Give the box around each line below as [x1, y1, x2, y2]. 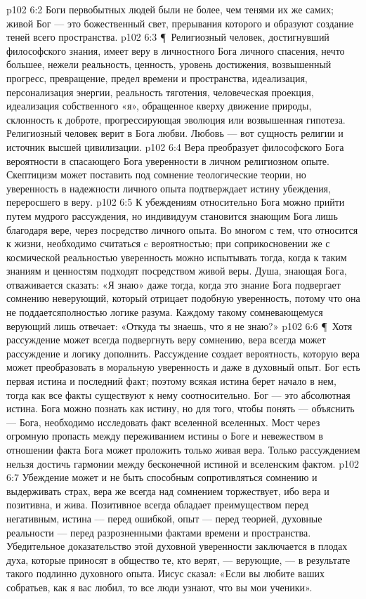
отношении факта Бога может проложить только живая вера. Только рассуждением [6, 442, 360, 456]
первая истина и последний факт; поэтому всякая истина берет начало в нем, [6, 374, 336, 388]
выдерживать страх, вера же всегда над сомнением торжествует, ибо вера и [6, 483, 329, 498]
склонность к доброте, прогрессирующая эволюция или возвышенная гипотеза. [6, 112, 346, 126]
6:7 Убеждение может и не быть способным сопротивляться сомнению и [6, 470, 318, 485]
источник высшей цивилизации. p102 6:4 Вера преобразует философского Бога [6, 139, 344, 154]
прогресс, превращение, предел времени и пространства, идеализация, [6, 70, 308, 85]
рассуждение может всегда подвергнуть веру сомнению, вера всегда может [6, 332, 326, 347]
